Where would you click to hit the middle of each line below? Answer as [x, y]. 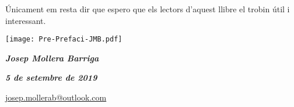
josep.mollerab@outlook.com [56, 97]
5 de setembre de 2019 [51, 77]
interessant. [26, 20]
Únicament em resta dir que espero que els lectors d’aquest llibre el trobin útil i [148, 9]
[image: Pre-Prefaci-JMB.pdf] [64, 39]
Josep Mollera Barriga [52, 58]
